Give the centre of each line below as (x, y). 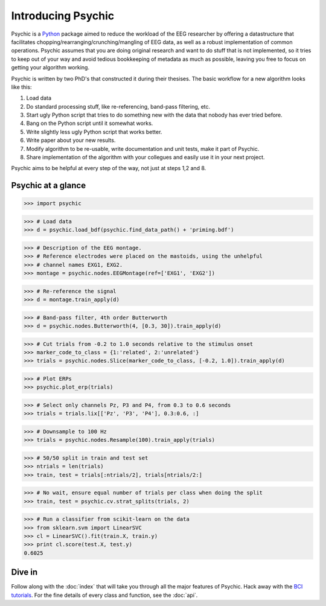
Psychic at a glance (49, 186)
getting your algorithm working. (50, 68)
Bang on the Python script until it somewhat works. (90, 123)
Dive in (24, 573)
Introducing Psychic (63, 16)
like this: (21, 87)
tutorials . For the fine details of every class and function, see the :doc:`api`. (104, 595)
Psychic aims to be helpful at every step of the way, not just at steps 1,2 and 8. (109, 168)
